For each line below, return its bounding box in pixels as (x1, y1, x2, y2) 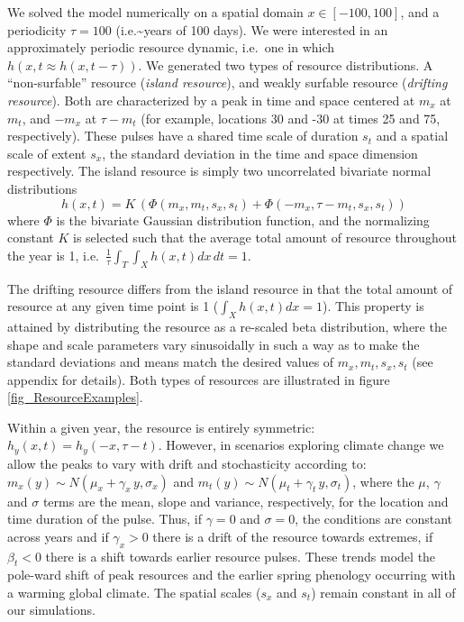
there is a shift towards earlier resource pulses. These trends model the (45, 546, 436, 565)
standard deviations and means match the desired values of (7, 352, 334, 371)
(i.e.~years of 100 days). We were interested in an (115, 20, 388, 39)
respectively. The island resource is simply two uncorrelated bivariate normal (7, 161, 432, 180)
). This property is (323, 297, 424, 316)
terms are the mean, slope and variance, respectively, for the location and (42, 491, 449, 510)
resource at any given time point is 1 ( (7, 297, 219, 316)
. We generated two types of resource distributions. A (138, 55, 433, 74)
